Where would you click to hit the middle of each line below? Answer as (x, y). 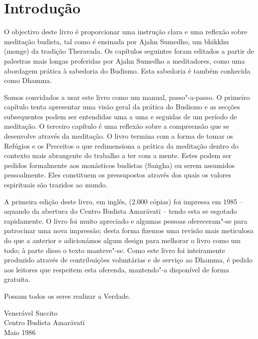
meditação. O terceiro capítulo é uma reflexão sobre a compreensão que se (117, 126)
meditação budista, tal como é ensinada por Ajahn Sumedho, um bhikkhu (117, 41)
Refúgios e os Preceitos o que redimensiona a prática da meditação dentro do (121, 145)
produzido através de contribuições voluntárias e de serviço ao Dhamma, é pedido (129, 260)
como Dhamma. (28, 80)
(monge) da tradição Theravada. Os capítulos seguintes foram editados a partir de (129, 51)
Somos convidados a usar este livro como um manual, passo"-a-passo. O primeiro (127, 97)
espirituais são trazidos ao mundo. (56, 185)
